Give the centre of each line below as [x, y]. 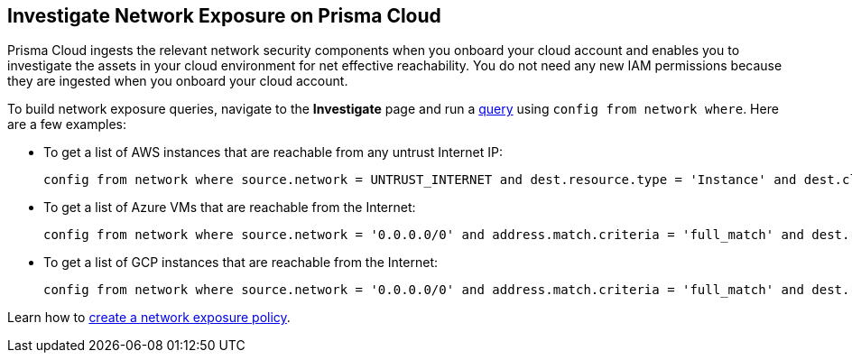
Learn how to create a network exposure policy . [149, 318]
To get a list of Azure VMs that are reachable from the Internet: [230, 208]
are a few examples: [67, 125]
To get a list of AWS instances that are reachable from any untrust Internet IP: [273, 152]
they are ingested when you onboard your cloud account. [178, 81]
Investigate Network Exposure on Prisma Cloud [224, 16]
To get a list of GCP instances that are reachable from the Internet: [241, 263]
